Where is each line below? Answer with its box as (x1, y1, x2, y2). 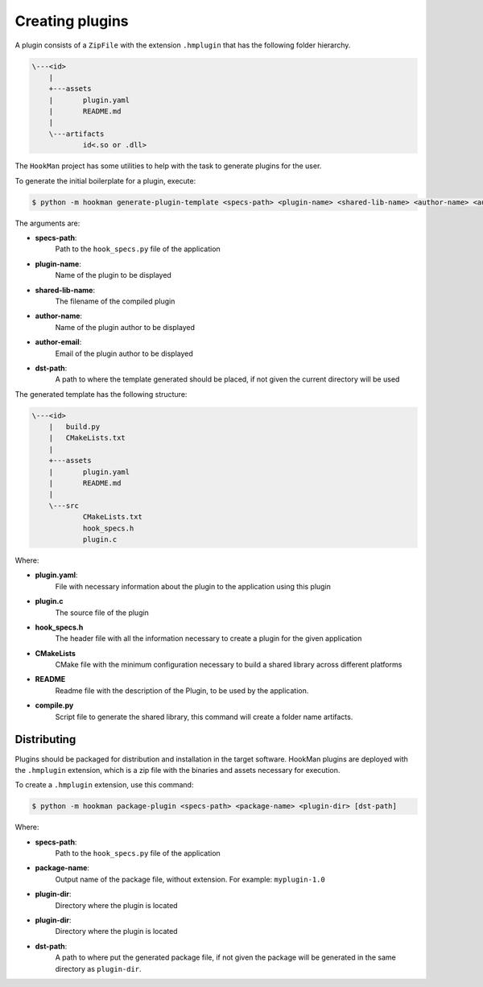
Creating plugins (14, 12, 129, 30)
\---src (48, 501, 80, 510)
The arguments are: (14, 218, 80, 228)
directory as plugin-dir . (55, 964, 142, 973)
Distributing (14, 733, 76, 746)
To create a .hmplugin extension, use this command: (14, 780, 194, 790)
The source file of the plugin (55, 608, 149, 617)
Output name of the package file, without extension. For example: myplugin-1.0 (55, 874, 325, 884)
